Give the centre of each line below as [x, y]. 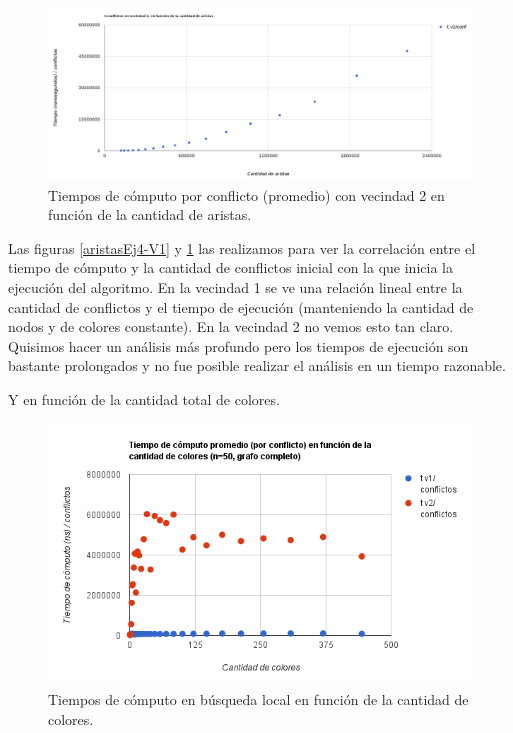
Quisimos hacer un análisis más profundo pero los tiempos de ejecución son [238, 345]
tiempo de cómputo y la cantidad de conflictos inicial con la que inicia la [230, 267]
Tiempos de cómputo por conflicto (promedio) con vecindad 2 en [246, 194]
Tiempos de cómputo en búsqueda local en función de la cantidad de [258, 699]
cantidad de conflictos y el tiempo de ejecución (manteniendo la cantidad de [241, 306]
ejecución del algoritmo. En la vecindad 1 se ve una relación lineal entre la [235, 287]
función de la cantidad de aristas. [150, 214]
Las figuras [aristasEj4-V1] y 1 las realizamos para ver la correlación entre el [242, 247]
